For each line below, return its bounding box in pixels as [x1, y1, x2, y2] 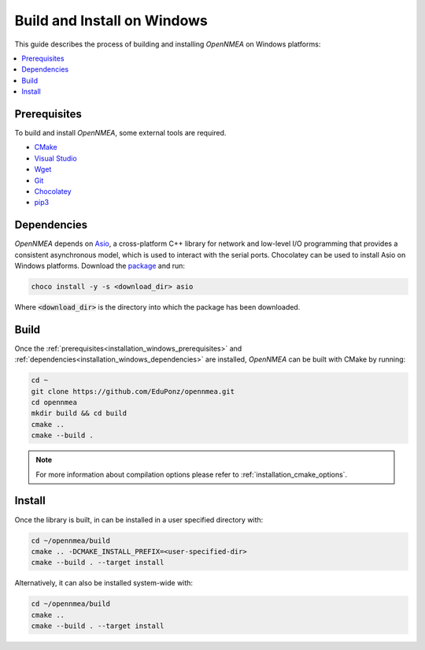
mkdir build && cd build [31, 409, 128, 418]
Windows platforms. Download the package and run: [14, 261, 185, 271]
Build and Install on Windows [14, 12, 209, 29]
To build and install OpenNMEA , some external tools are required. [14, 128, 227, 138]
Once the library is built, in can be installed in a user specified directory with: [14, 514, 264, 524]
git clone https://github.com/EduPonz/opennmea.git [31, 387, 235, 396]
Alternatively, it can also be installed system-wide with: [14, 578, 193, 588]
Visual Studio [34, 154, 78, 163]
